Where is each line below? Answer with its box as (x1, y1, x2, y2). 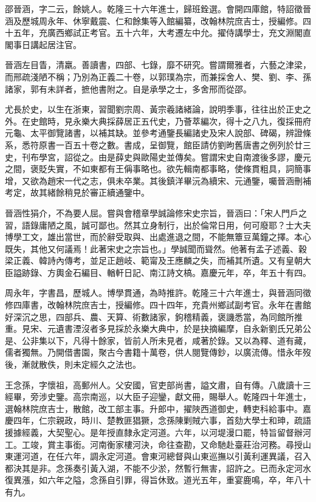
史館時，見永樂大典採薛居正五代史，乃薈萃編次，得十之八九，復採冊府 (30, 114, 311, 127)
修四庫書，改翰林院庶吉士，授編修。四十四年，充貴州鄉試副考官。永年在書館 (5, 298, 311, 311)
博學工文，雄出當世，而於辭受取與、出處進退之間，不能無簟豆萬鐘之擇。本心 (5, 230, 311, 243)
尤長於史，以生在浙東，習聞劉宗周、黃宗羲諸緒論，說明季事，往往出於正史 (5, 103, 303, 115)
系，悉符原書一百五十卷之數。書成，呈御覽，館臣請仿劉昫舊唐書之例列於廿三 (5, 138, 311, 151)
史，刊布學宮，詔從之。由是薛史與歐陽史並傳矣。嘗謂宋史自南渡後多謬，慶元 (5, 150, 311, 163)
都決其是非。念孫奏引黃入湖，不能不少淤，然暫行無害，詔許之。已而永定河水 (5, 461, 311, 474)
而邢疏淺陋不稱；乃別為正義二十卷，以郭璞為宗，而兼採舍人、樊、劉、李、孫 (5, 70, 311, 83)
